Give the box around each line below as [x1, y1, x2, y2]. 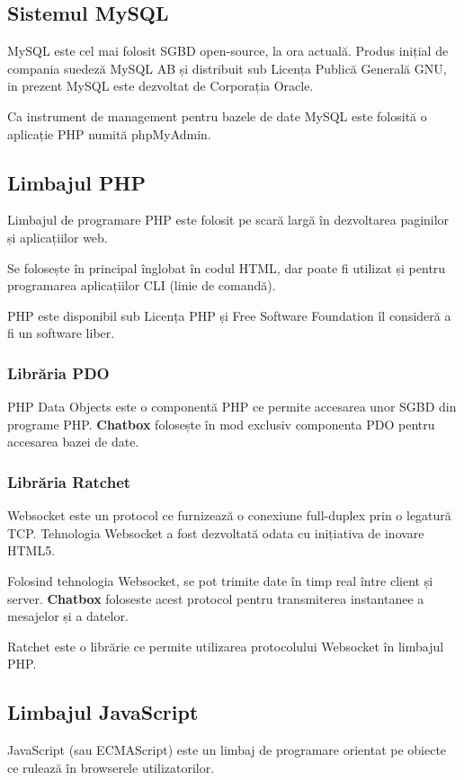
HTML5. [7, 541, 56, 560]
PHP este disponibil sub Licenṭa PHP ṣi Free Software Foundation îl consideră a [7, 306, 451, 324]
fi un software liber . [7, 324, 115, 342]
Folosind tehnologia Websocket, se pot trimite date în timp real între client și [7, 571, 433, 589]
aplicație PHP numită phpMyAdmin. [7, 124, 211, 143]
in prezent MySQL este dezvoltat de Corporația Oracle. [7, 76, 314, 95]
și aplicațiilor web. [7, 227, 108, 246]
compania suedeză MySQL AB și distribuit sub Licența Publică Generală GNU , [7, 58, 447, 77]
